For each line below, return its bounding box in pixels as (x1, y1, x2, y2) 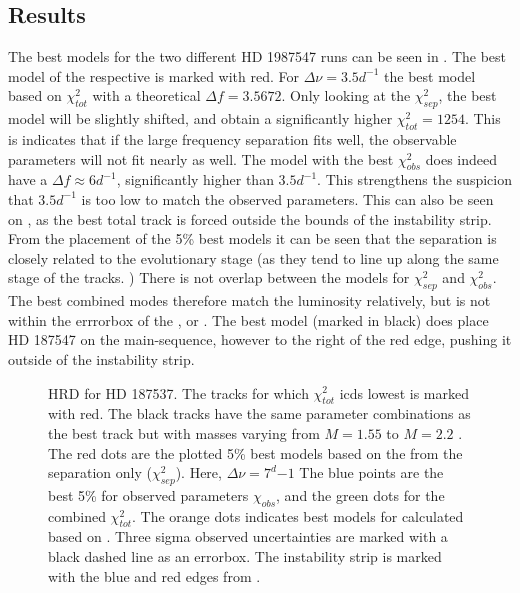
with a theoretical (92, 85, 201, 106)
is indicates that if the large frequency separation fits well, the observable (8, 128, 457, 149)
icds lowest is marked (339, 382, 470, 403)
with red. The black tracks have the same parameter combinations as (48, 403, 471, 424)
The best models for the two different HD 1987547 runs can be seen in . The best (8, 46, 507, 67)
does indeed (425, 148, 498, 169)
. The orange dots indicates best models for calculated (132, 505, 464, 526)
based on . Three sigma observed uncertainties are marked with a (48, 526, 448, 547)
